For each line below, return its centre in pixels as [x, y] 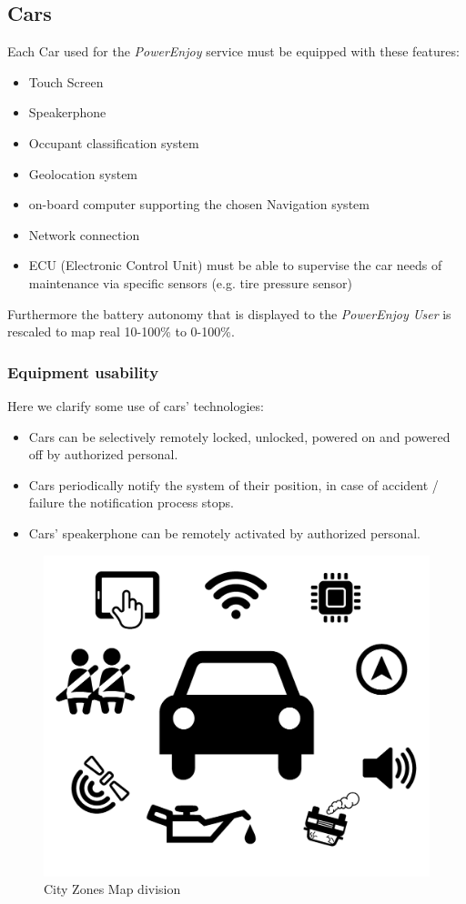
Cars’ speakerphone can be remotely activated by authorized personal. [224, 532]
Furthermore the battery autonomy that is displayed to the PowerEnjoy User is [229, 313]
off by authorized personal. [103, 454]
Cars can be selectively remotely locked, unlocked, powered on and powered [239, 436]
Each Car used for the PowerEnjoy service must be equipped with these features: [233, 51]
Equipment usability [83, 372]
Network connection [84, 234]
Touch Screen [66, 81]
